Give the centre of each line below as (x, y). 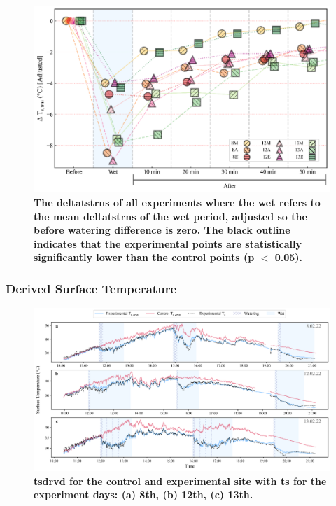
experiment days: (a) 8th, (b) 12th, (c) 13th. (143, 494)
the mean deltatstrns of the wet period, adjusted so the (170, 216)
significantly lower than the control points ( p (144, 257)
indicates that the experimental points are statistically (168, 243)
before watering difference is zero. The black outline (162, 230)
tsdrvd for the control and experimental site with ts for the (180, 480)
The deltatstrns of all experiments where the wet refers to (177, 203)
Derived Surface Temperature (91, 288)
